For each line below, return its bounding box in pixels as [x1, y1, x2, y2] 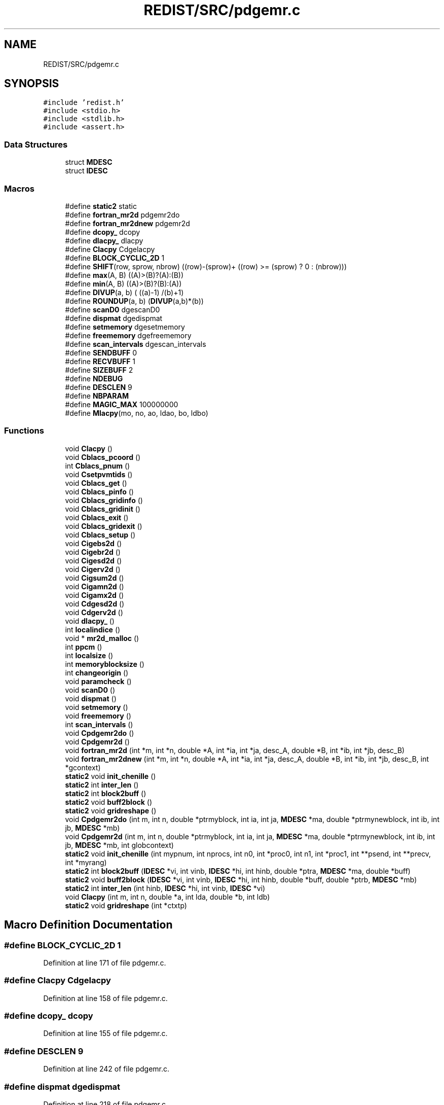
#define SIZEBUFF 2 [65, 365, 133, 374]
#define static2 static [65, 201, 137, 210]
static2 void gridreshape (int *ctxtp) [65, 901, 187, 910]
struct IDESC [65, 166, 108, 175]
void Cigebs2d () [65, 539, 122, 548]
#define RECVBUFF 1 [65, 357, 136, 366]
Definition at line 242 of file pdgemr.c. [43, 1064, 170, 1074]
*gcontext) [65, 763, 101, 772]
